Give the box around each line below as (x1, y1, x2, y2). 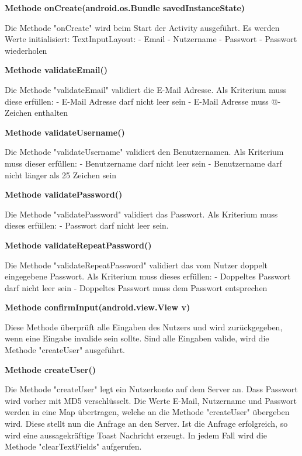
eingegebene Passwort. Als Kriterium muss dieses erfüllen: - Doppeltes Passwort (5, 270, 291, 282)
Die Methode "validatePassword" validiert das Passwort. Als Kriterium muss (5, 208, 278, 220)
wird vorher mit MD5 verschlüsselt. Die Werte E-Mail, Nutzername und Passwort (5, 394, 297, 406)
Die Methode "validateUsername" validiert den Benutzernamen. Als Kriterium (5, 146, 284, 158)
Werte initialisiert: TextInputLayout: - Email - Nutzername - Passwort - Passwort (5, 33, 297, 45)
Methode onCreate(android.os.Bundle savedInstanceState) (5, 2, 245, 13)
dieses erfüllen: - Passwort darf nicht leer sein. (5, 219, 169, 232)
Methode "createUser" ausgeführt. (5, 344, 125, 356)
